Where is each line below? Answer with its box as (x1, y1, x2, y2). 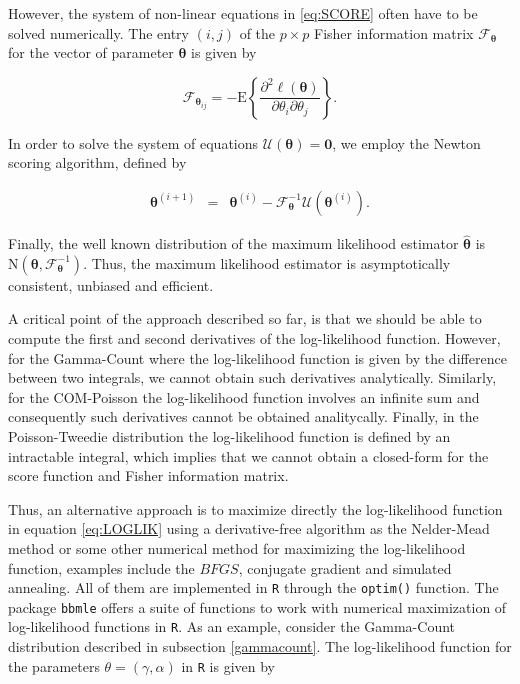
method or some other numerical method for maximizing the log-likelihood (8, 537, 466, 558)
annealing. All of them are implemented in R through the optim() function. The (8, 577, 499, 598)
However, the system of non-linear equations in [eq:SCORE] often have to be (8, 3, 478, 23)
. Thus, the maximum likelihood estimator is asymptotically (83, 252, 451, 273)
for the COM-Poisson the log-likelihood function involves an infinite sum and (8, 386, 480, 407)
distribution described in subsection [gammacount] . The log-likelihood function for (8, 636, 512, 657)
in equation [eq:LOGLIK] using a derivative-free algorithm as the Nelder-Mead (8, 518, 490, 539)
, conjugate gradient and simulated (238, 557, 452, 578)
